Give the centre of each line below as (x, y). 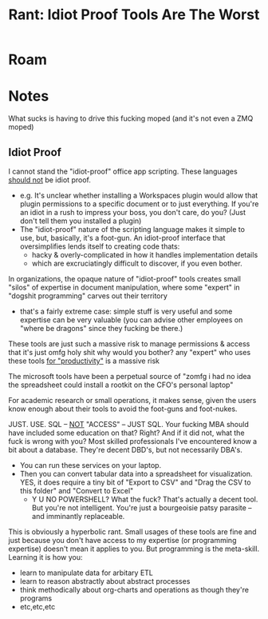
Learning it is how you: (45, 557)
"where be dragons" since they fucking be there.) (101, 328)
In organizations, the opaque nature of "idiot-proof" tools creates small (125, 278)
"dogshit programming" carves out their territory (88, 296)
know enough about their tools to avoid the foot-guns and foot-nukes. (123, 409)
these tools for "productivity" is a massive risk (84, 361)
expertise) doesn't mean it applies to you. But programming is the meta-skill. (134, 549)
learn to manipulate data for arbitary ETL (86, 573)
